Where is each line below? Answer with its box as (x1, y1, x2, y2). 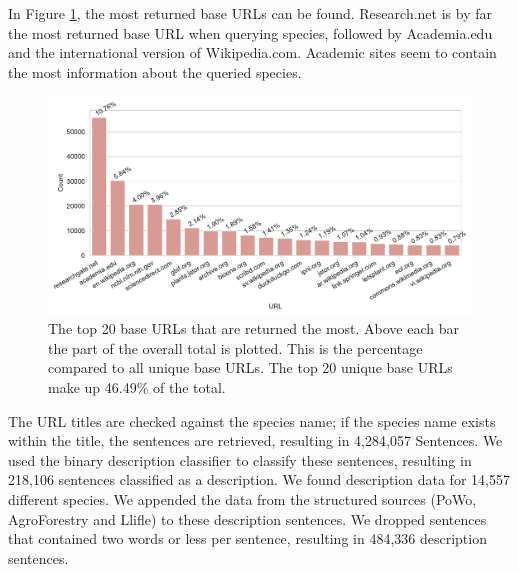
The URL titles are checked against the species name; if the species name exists (8, 410, 496, 431)
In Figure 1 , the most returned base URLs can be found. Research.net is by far (8, 3, 492, 23)
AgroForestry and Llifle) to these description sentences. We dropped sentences (8, 508, 487, 529)
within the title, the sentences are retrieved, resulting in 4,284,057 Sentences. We (8, 430, 503, 451)
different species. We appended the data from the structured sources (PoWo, (8, 488, 477, 509)
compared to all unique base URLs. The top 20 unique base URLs (48, 357, 453, 378)
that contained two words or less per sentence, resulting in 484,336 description (8, 528, 487, 549)
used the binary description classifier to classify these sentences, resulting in (8, 449, 472, 470)
